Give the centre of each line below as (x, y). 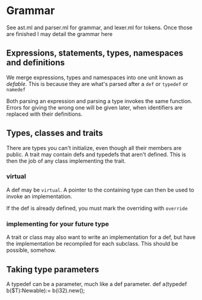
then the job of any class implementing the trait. (66, 161)
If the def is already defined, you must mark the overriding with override (97, 208)
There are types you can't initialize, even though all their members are (94, 148)
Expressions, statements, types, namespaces (95, 53)
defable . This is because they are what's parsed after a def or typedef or (97, 84)
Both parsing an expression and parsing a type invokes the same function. (99, 101)
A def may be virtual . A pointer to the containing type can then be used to (100, 190)
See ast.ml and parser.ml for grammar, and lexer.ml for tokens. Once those (99, 27)
